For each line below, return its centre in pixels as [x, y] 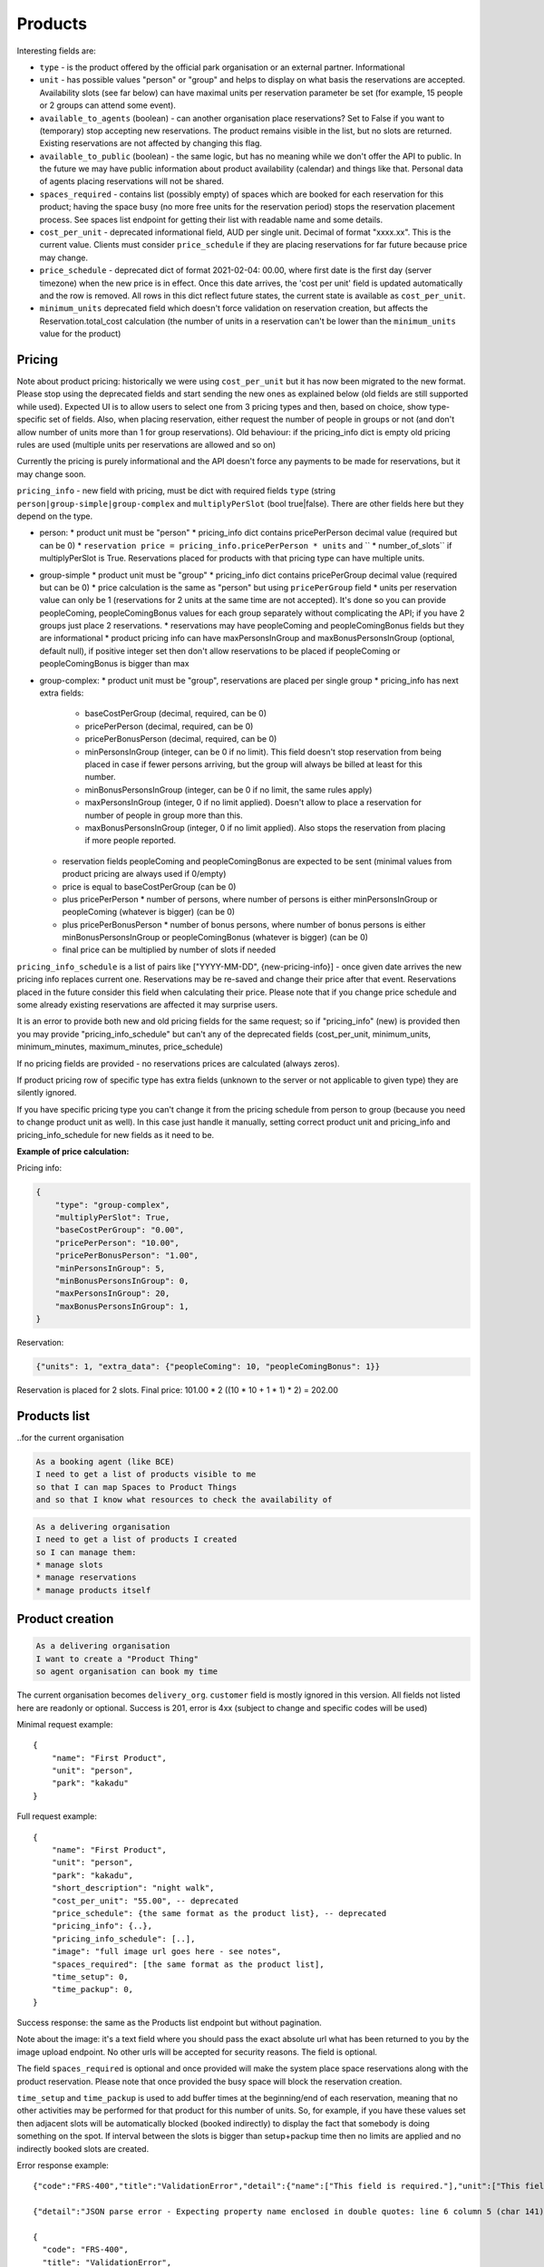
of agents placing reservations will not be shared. [131, 181]
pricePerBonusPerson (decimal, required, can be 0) [181, 739]
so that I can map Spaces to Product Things [136, 1487]
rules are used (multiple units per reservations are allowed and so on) [146, 445]
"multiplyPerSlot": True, [112, 1218]
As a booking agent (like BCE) [106, 1462]
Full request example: [57, 1816]
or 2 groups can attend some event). [108, 105]
